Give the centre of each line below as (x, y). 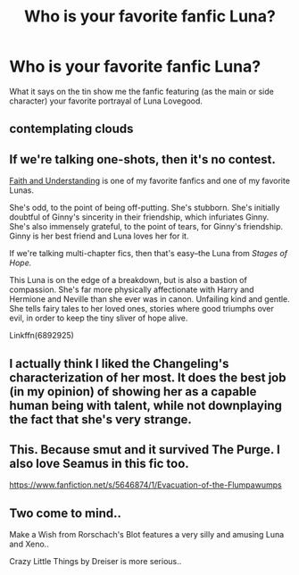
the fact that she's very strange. (100, 419)
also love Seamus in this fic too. (99, 463)
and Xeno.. (29, 544)
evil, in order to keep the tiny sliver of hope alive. (99, 318)
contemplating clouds (71, 129)
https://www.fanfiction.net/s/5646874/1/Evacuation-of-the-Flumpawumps (146, 485)
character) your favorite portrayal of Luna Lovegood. (106, 101)
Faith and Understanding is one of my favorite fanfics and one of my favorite (149, 181)
